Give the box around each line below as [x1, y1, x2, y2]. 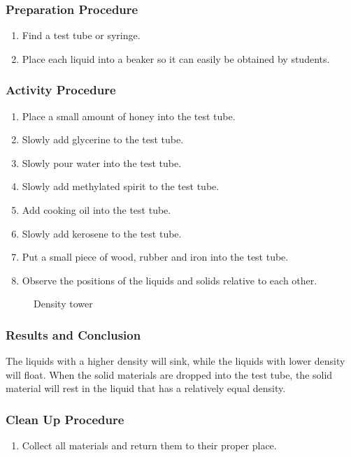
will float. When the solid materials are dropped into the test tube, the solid [6, 367, 333, 382]
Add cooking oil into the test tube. [22, 203, 171, 217]
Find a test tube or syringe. [22, 28, 141, 43]
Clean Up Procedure [6, 410, 124, 428]
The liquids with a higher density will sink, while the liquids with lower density [6, 354, 345, 368]
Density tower [34, 296, 93, 311]
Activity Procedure [6, 81, 116, 99]
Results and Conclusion [6, 326, 141, 343]
